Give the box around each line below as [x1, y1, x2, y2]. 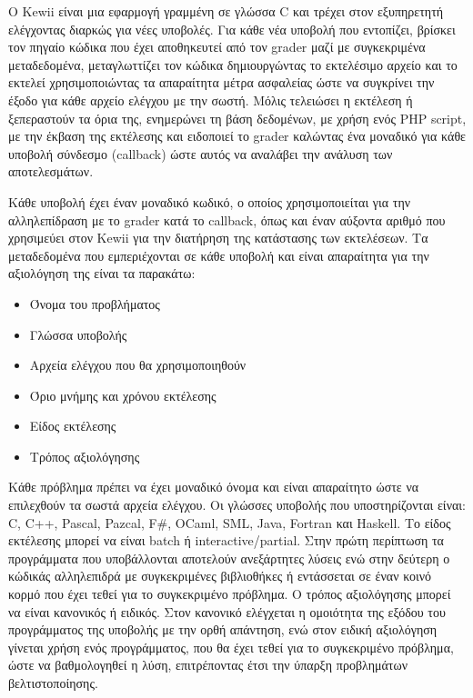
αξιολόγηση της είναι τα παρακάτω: [8, 264, 196, 283]
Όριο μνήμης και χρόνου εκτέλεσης [29, 385, 216, 404]
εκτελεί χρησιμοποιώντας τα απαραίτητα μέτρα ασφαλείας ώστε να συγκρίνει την [8, 73, 435, 92]
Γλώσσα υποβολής [29, 324, 127, 344]
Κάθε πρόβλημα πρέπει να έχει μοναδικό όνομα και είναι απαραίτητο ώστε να [8, 477, 419, 496]
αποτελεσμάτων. [8, 162, 94, 181]
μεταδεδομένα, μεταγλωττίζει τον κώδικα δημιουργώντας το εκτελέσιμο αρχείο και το [8, 55, 458, 74]
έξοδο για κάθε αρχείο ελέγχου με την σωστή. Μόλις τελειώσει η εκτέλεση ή [8, 90, 413, 109]
